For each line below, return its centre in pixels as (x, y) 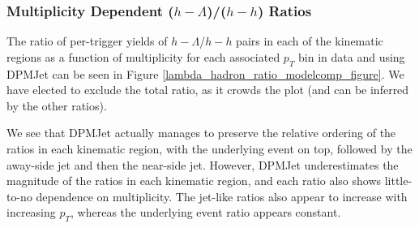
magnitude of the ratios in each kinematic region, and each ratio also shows (194, 181)
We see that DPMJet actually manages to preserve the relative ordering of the (201, 133)
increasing (31, 212)
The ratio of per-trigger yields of (87, 41)
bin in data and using (352, 56)
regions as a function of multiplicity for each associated (143, 56)
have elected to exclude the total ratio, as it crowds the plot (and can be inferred (208, 90)
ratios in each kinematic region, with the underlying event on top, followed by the (209, 148)
